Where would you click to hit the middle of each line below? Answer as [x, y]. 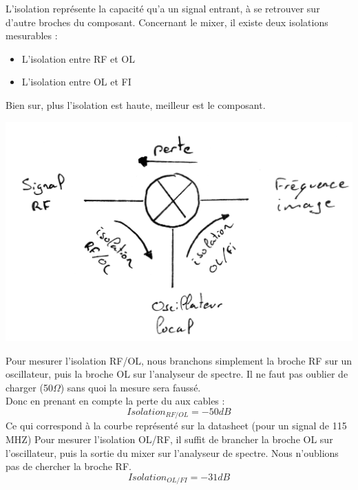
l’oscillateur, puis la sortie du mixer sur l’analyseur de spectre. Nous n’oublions [172, 452]
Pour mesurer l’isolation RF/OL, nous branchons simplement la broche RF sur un [179, 360]
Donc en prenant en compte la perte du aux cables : [115, 401]
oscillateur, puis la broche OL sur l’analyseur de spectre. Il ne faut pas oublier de [177, 374]
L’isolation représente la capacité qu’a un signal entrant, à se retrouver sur [163, 8]
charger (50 [29, 387]
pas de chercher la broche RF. [69, 466]
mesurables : [32, 35]
